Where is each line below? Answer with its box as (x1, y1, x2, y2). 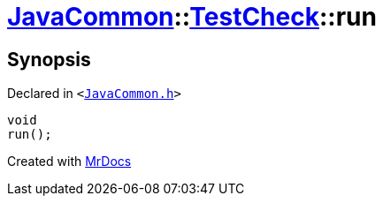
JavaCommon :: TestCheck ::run (7, 2, 377, 32)
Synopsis (7, 48, 91, 71)
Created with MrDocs (7, 154, 132, 169)
